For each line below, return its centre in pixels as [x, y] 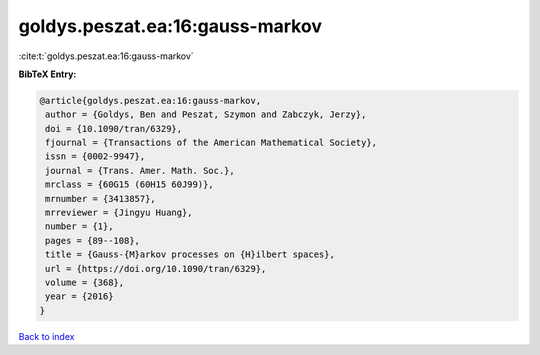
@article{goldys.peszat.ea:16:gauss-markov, [150, 100]
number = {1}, [79, 226]
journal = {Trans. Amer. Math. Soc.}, [140, 170]
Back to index [46, 336]
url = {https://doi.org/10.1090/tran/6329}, [156, 268]
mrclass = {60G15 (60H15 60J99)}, [129, 184]
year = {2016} [79, 296]
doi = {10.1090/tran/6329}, [114, 128]
